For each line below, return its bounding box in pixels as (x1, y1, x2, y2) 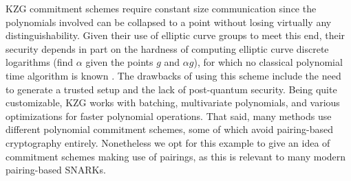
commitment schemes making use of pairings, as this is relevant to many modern (6, 149, 346, 163)
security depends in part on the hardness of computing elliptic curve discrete (6, 41, 329, 56)
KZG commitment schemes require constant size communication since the (6, 1, 317, 15)
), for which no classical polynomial (193, 55, 343, 69)
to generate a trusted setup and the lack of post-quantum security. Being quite (6, 82, 337, 96)
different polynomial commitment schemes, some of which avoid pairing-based (6, 122, 333, 136)
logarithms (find (6, 55, 74, 69)
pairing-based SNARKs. (6, 162, 106, 177)
